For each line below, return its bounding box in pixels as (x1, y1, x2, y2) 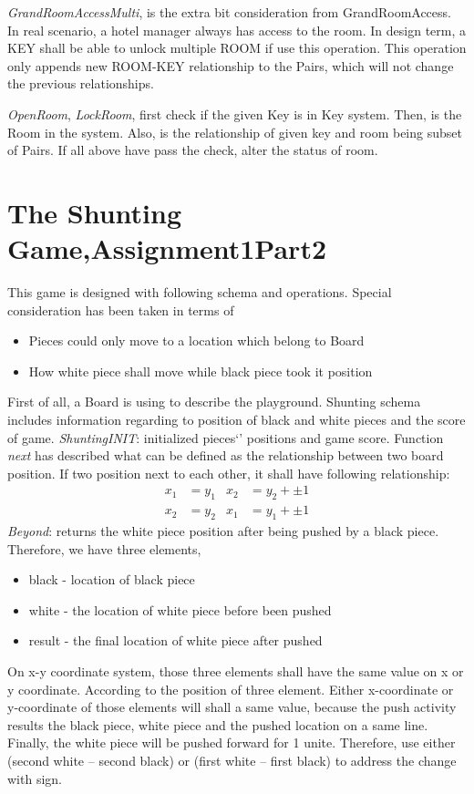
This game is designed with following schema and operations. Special (7, 283, 392, 302)
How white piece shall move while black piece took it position (28, 361, 373, 380)
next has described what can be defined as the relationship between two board (7, 446, 444, 465)
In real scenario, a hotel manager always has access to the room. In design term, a (7, 20, 467, 39)
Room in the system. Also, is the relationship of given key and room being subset (7, 122, 462, 141)
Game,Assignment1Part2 (7, 230, 327, 267)
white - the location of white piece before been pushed (28, 600, 332, 619)
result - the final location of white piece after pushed (28, 631, 323, 650)
